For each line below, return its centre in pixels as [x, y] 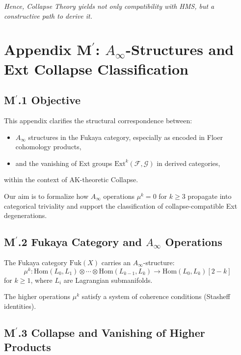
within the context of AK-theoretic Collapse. [71, 179]
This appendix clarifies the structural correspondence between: [98, 120]
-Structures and [180, 49]
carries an [116, 262]
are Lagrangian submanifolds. [108, 280]
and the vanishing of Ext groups [64, 163]
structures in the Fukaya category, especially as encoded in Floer [125, 137]
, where [41, 280]
